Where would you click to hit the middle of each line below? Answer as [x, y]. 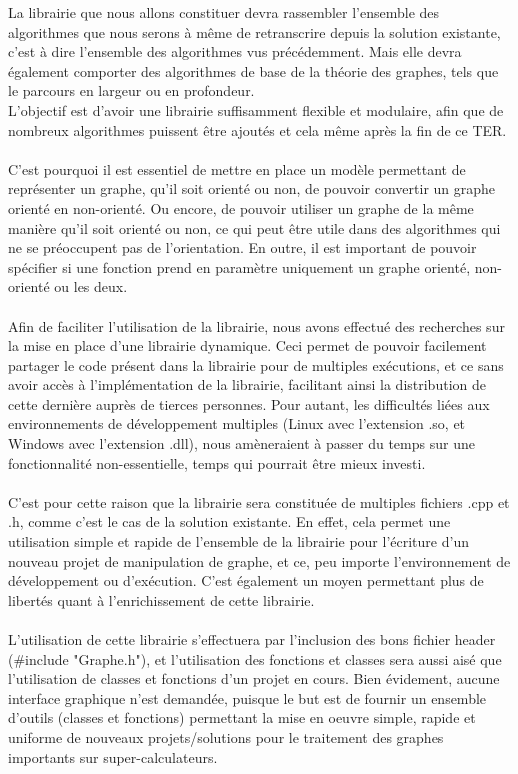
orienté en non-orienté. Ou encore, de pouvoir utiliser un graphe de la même [241, 207]
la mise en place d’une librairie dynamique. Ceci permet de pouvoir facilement [247, 345]
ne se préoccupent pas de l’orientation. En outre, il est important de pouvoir [242, 247]
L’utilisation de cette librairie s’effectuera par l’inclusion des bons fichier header [252, 639]
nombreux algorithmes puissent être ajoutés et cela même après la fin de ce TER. [257, 129]
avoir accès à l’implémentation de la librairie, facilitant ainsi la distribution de [247, 384]
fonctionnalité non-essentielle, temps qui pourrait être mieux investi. [217, 462]
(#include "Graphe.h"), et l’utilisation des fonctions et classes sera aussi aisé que [255, 658]
